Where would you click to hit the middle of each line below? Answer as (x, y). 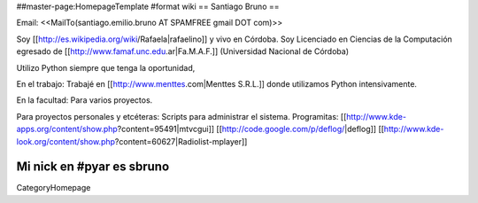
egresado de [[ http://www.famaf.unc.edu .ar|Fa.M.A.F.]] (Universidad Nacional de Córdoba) (183, 51)
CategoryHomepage (54, 188)
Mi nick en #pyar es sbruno (93, 167)
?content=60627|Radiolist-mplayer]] (181, 141)
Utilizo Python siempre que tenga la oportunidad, (106, 67)
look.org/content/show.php (66, 141)
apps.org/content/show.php (67, 129)
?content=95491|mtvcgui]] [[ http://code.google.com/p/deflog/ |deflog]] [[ (251, 129)
